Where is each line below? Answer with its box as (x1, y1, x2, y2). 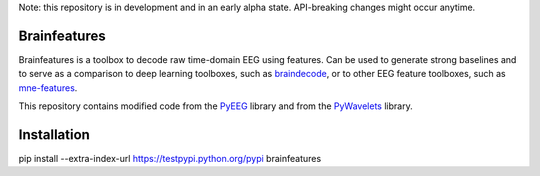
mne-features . (18, 81, 78, 94)
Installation (18, 126, 90, 143)
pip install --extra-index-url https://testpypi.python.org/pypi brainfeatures (18, 152, 322, 164)
